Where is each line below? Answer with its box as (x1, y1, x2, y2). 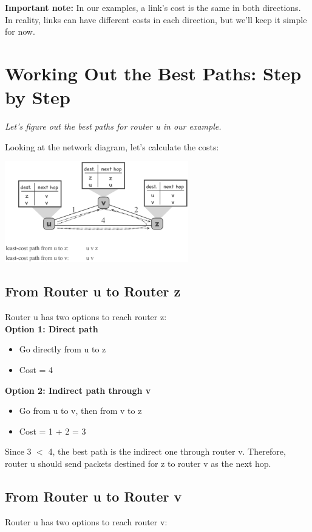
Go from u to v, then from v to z (19, 404, 142, 417)
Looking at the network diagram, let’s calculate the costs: (5, 140, 219, 153)
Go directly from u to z (19, 343, 106, 355)
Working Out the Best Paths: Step (5, 60, 302, 85)
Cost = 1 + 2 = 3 (19, 424, 86, 437)
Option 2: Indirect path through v (5, 383, 151, 396)
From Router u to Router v (5, 486, 182, 505)
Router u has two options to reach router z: (5, 310, 167, 323)
